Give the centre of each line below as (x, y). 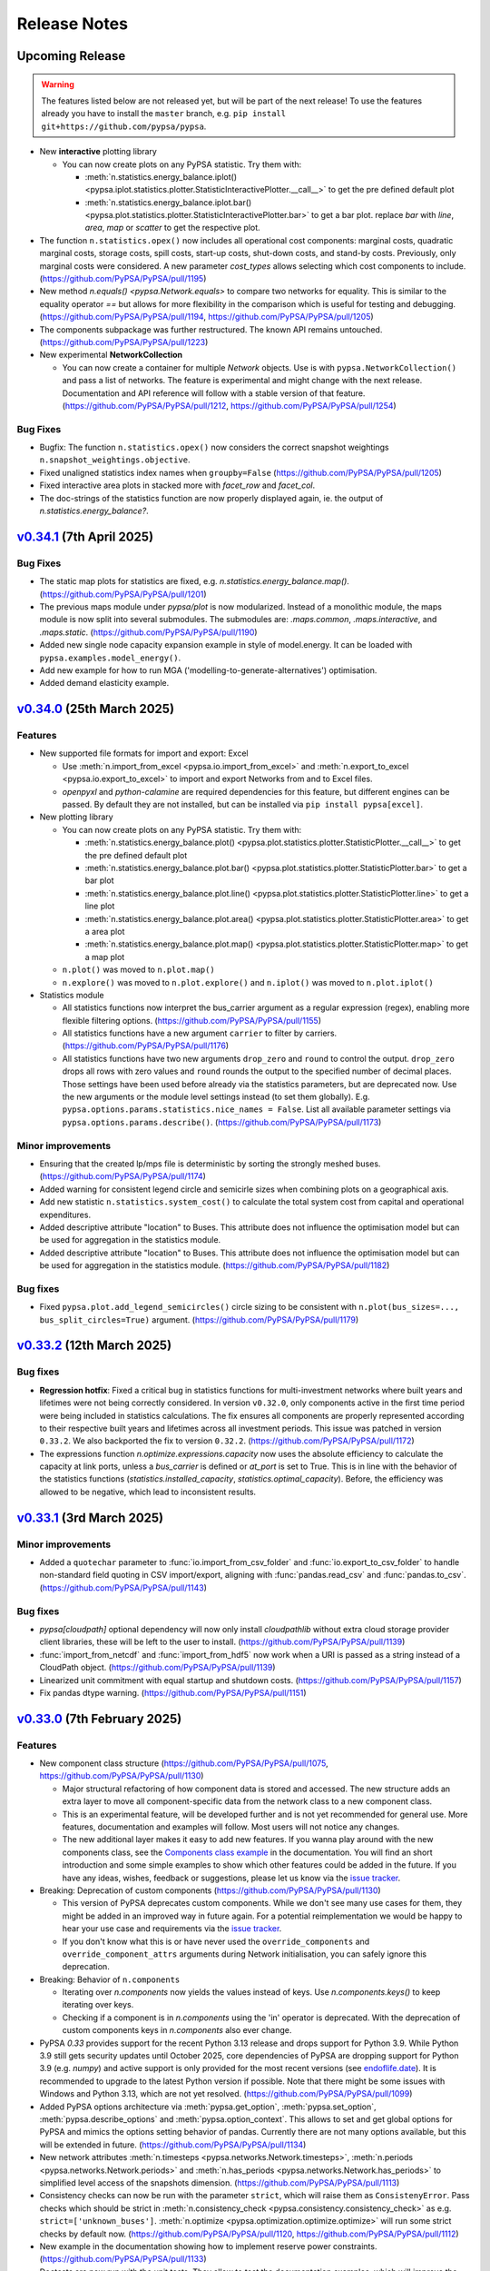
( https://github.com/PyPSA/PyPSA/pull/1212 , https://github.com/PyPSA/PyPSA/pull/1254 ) (229, 405)
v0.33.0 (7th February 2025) (99, 1718)
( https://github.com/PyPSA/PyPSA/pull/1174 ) (122, 1176)
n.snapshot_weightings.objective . (115, 460)
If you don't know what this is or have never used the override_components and (216, 1941)
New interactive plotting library (98, 152)
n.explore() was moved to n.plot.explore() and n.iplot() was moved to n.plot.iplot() (248, 982)
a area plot (105, 931)
